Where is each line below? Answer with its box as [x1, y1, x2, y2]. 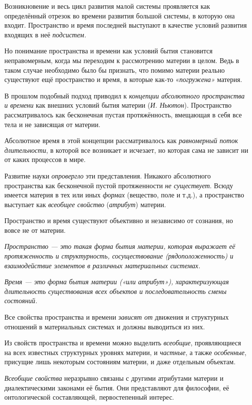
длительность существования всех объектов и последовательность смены [4, 286, 227, 296]
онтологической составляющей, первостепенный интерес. [4, 392, 174, 402]
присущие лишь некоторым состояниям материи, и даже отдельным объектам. [4, 356, 236, 367]
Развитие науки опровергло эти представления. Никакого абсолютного [4, 170, 211, 180]
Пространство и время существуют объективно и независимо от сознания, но [4, 215, 233, 226]
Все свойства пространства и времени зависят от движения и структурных [4, 312, 229, 322]
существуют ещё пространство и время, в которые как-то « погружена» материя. [4, 74, 242, 84]
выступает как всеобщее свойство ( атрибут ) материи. [4, 199, 166, 209]
